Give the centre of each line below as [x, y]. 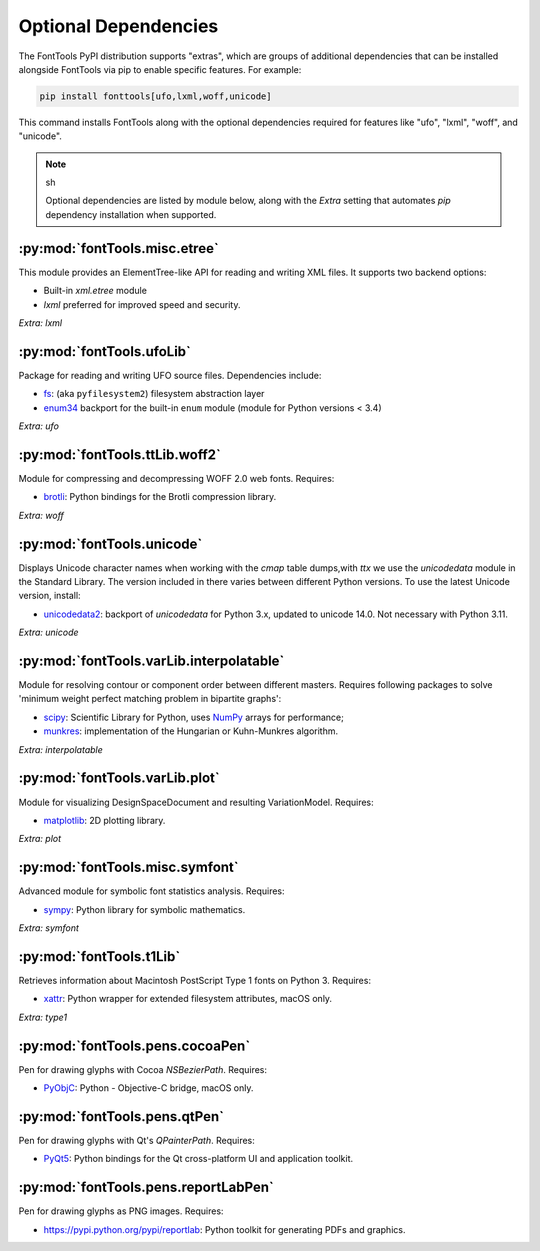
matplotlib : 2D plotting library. [104, 820]
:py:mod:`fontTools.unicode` [110, 543]
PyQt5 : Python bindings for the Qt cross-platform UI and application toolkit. [198, 1159]
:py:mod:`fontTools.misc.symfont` [128, 867]
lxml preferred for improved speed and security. [142, 304]
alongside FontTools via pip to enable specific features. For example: [160, 69]
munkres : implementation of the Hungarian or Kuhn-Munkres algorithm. [191, 731]
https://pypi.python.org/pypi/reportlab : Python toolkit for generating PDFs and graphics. [224, 1229]
